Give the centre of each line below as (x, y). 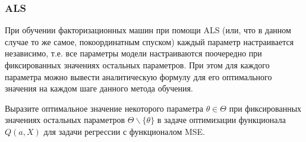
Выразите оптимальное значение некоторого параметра (104, 108)
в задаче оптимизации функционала (221, 120)
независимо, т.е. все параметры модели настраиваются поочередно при (133, 53)
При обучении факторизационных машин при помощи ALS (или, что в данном (148, 30)
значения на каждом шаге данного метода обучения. (99, 88)
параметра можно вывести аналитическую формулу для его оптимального (138, 76)
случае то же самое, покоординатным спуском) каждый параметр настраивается (149, 41)
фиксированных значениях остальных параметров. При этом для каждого (137, 65)
